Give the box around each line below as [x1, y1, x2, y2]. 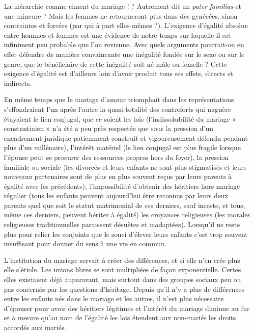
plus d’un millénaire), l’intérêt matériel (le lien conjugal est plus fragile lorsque [4, 142, 241, 153]
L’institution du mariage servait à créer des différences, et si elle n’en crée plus [4, 255, 240, 265]
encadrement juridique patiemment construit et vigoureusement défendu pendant [4, 132, 248, 143]
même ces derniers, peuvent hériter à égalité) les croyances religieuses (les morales [4, 209, 251, 220]
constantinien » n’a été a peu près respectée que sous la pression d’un [4, 123, 214, 133]
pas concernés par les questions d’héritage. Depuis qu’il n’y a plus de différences [4, 283, 245, 294]
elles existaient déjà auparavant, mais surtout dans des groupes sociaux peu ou [4, 274, 241, 284]
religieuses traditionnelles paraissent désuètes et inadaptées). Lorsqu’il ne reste [4, 219, 240, 230]
